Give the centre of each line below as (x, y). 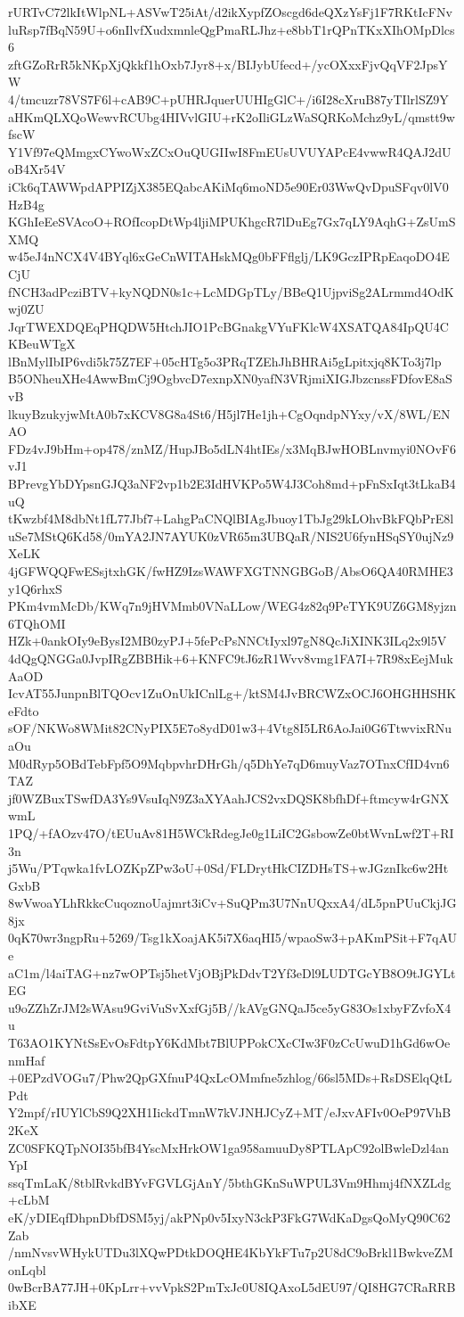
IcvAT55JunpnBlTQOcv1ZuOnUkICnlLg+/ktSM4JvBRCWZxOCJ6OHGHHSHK (232, 693)
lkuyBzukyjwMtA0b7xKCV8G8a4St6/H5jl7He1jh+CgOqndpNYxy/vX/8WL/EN (229, 413)
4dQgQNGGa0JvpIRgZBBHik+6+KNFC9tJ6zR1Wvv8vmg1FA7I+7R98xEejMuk (231, 658)
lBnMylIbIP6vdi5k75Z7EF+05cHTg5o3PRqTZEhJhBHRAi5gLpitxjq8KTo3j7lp (225, 361)
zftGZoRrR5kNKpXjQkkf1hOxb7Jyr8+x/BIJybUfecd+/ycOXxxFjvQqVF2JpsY (228, 64)
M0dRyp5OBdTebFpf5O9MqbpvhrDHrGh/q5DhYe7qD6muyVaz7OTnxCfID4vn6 (229, 763)
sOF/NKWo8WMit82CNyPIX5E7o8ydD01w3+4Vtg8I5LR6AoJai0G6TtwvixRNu (230, 728)
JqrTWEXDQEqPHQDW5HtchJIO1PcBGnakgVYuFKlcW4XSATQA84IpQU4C (228, 326)
